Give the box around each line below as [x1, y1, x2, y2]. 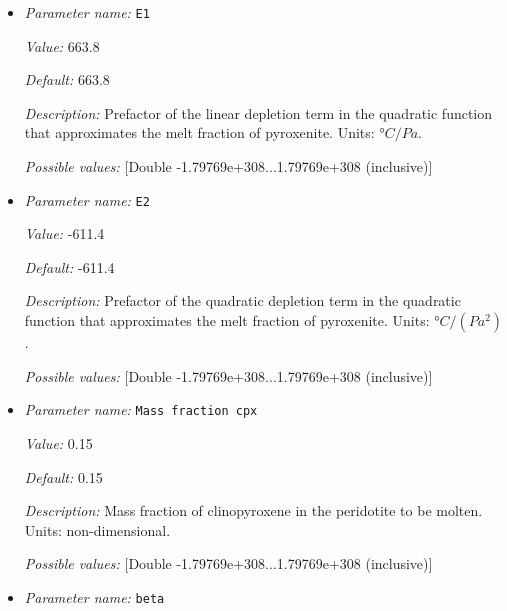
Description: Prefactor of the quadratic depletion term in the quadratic [24, 290, 461, 311]
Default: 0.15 [24, 466, 103, 487]
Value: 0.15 [24, 432, 93, 453]
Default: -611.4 [24, 256, 115, 277]
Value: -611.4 [24, 223, 105, 244]
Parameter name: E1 [24, 2, 150, 22]
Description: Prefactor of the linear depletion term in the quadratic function [24, 102, 493, 123]
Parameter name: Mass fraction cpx [24, 399, 258, 420]
